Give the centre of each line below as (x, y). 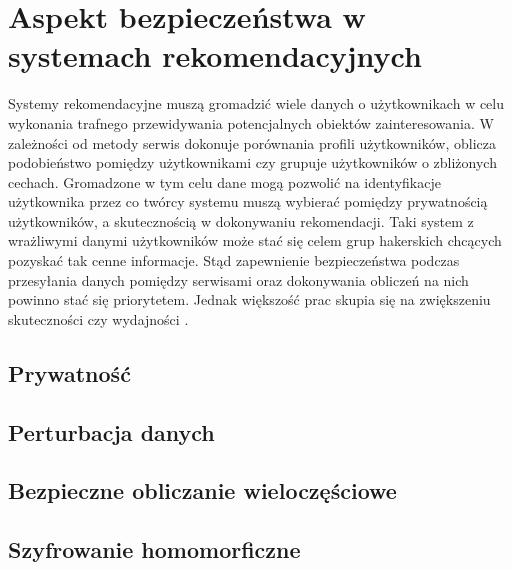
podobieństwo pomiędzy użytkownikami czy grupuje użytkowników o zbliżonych (252, 162)
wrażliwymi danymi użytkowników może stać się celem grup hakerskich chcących (255, 240)
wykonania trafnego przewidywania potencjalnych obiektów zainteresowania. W (251, 122)
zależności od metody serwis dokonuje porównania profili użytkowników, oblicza (252, 142)
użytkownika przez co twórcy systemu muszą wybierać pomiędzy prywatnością (248, 201)
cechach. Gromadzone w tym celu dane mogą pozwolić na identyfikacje (224, 181)
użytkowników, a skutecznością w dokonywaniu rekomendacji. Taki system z (241, 220)
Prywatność (69, 372)
